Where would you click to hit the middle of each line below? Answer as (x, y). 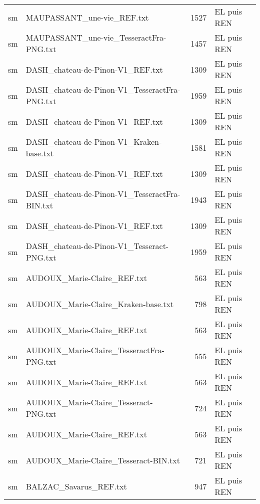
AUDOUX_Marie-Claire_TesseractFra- (95, 350)
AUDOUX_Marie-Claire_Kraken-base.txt (100, 304)
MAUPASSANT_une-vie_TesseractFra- (96, 37)
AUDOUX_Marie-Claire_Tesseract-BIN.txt (103, 460)
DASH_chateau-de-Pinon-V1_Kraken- (94, 142)
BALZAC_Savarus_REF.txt (76, 486)
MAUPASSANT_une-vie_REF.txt (87, 17)
